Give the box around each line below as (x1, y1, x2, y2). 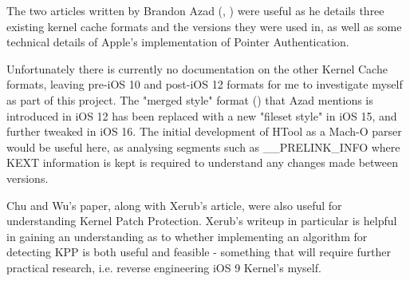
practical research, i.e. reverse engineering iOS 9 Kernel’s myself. (6, 259, 321, 275)
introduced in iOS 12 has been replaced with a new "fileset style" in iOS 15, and (6, 107, 397, 124)
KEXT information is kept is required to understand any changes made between (6, 154, 399, 171)
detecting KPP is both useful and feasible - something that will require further (6, 243, 391, 260)
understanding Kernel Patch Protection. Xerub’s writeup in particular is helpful (6, 212, 397, 229)
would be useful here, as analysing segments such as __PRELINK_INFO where (6, 138, 400, 155)
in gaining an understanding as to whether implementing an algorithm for (6, 228, 368, 244)
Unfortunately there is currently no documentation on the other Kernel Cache (6, 60, 388, 77)
